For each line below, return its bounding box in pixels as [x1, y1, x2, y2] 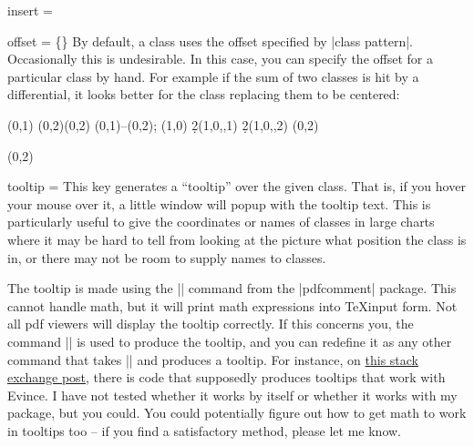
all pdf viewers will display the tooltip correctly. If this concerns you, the [7, 314, 414, 333]
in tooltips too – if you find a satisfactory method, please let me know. [7, 421, 402, 440]
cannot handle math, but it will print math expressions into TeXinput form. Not [7, 296, 458, 315]
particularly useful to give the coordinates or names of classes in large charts [7, 212, 435, 231]
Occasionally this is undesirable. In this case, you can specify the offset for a [7, 49, 433, 68]
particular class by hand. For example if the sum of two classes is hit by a [7, 66, 419, 86]
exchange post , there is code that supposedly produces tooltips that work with [7, 368, 446, 387]
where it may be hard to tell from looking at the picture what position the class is [7, 229, 467, 248]
